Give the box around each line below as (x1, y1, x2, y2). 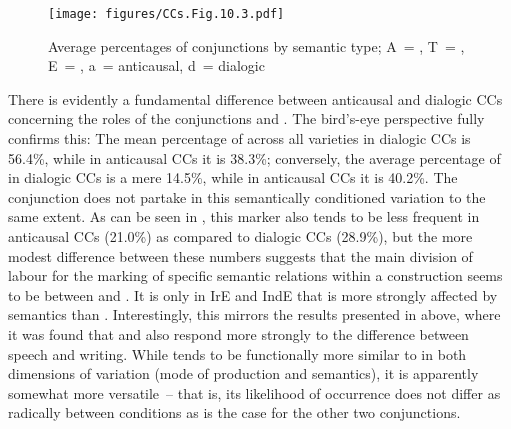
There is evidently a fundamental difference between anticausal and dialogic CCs (8, 88, 503, 109)
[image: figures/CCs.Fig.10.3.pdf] (48, 7, 285, 21)
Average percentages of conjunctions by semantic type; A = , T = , (48, 35, 465, 56)
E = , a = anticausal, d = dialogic (48, 55, 265, 76)
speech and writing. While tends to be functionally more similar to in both (8, 343, 467, 364)
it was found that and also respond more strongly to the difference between (8, 323, 469, 344)
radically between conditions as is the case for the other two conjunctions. (8, 402, 461, 423)
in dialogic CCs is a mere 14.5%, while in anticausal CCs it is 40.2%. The (8, 167, 458, 188)
